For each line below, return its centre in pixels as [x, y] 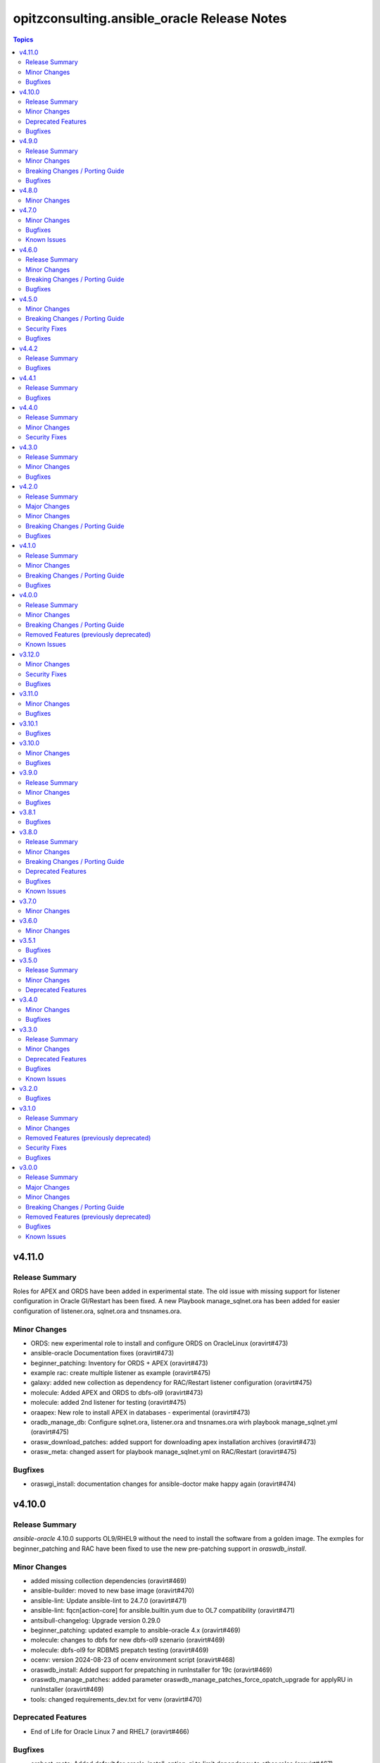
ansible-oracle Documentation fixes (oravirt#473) [102, 1353]
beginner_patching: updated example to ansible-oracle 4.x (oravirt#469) [135, 1630]
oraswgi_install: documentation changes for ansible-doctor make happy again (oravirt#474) [163, 1484]
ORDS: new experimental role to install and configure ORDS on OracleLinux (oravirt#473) [159, 1343]
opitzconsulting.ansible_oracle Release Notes [150, 18]
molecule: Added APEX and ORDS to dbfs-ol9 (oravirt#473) [117, 1392]
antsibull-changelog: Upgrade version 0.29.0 [96, 1620]
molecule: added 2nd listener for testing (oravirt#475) [108, 1403]
